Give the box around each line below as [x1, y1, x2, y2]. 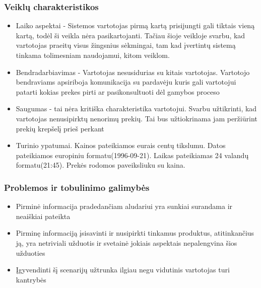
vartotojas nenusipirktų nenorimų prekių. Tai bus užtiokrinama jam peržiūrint [16, 113, 257, 123]
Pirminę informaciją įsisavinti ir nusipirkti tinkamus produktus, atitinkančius [16, 228, 254, 238]
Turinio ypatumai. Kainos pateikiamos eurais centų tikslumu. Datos [16, 140, 226, 151]
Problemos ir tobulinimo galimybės [4, 181, 150, 193]
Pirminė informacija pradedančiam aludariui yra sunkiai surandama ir [16, 201, 233, 211]
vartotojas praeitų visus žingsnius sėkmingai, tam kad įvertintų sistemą [16, 40, 236, 50]
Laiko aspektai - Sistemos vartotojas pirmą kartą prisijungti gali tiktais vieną [16, 20, 255, 31]
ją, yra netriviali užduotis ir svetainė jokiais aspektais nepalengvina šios [16, 237, 237, 248]
